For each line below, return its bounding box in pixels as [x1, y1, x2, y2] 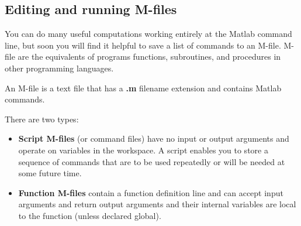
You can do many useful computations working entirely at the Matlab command [5, 28, 292, 40]
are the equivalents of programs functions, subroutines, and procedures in [18, 50, 281, 63]
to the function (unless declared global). [18, 209, 161, 221]
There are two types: [5, 112, 79, 125]
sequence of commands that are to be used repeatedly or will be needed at [18, 155, 285, 167]
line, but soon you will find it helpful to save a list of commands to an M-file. [5, 39, 281, 51]
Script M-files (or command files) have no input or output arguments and [18, 132, 289, 145]
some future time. [18, 167, 82, 179]
